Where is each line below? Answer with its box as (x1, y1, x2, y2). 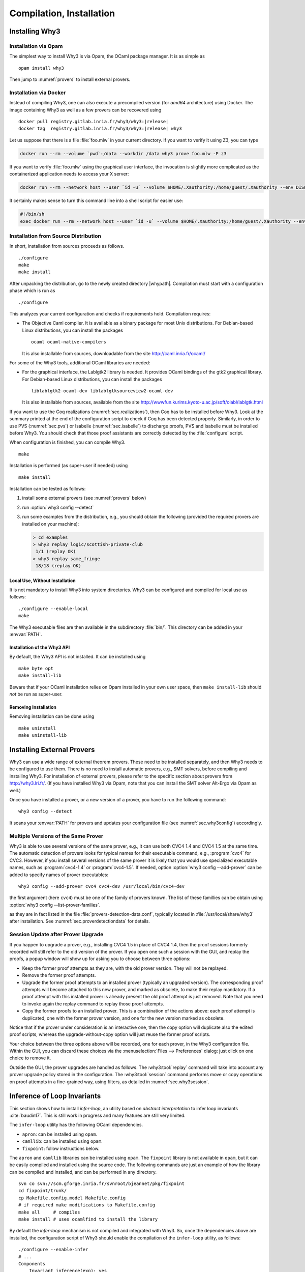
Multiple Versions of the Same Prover (9, 832, 104, 840)
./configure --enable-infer (18, 1247, 88, 1253)
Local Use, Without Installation (9, 577, 76, 584)
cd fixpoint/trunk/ (18, 1188, 67, 1194)
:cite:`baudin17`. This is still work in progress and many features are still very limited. (9, 1112, 186, 1118)
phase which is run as (9, 287, 55, 294)
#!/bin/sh (20, 211, 45, 217)
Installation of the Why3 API (9, 644, 70, 651)
